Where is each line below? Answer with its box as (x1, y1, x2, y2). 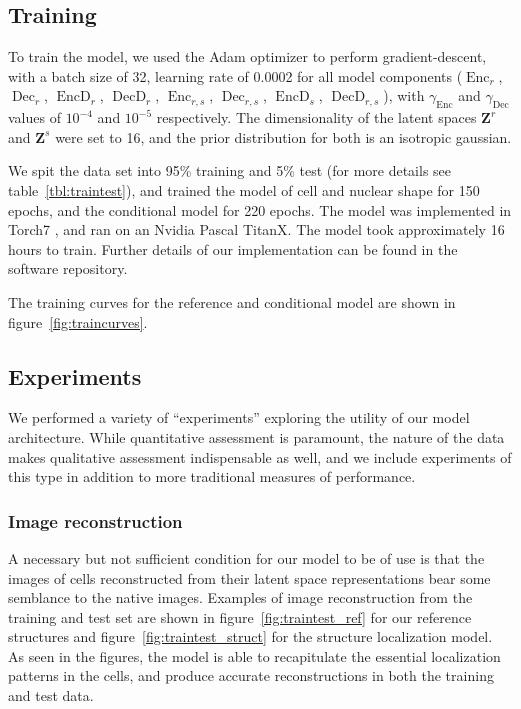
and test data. (8, 685, 94, 706)
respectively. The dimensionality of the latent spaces (156, 107, 477, 128)
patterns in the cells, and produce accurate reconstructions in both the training (8, 665, 494, 686)
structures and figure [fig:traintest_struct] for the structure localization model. (8, 626, 493, 647)
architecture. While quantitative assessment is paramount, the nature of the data (8, 426, 505, 447)
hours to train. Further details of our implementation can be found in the (8, 238, 458, 259)
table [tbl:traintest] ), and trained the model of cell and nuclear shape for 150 (8, 179, 480, 200)
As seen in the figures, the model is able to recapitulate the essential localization (8, 645, 501, 666)
